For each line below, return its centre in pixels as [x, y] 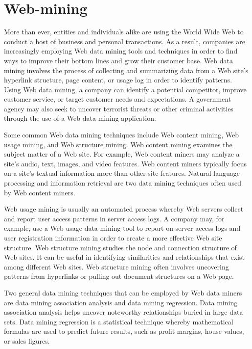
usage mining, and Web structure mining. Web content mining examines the [118, 144]
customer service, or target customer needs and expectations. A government [118, 99]
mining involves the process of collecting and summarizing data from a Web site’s [126, 70]
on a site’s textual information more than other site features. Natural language [122, 173]
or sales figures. [27, 340]
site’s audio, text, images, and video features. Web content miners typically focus [125, 163]
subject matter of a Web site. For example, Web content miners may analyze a [122, 154]
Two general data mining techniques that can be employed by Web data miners [123, 292]
